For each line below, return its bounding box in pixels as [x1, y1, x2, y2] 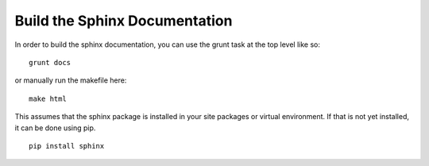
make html [29, 94, 67, 103]
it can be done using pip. [14, 123, 96, 133]
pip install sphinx [29, 141, 105, 150]
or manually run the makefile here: [14, 75, 127, 85]
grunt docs [29, 58, 71, 67]
